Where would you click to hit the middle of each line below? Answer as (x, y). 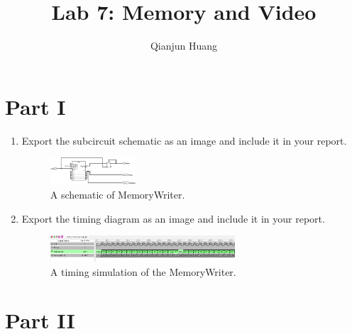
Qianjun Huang (184, 46)
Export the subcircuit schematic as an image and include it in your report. (184, 140)
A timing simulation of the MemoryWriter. (143, 271)
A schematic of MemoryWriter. (117, 195)
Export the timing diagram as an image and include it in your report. (173, 218)
